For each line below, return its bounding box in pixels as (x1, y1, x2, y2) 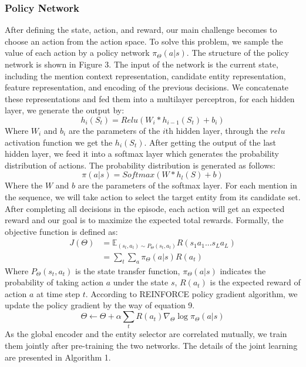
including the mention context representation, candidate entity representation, (5, 69, 286, 82)
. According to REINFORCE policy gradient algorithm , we (85, 287, 298, 299)
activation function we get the (5, 136, 113, 148)
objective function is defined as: (5, 225, 118, 237)
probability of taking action (5, 276, 104, 288)
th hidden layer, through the (165, 124, 268, 136)
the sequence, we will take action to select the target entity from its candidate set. (5, 190, 301, 203)
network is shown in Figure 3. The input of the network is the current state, (5, 58, 278, 70)
